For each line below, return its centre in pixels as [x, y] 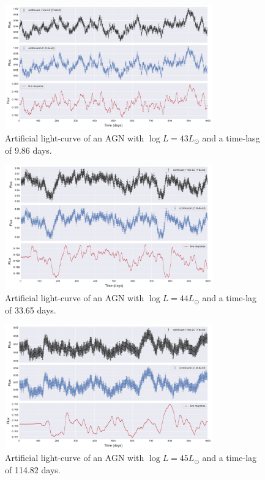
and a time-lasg [231, 137]
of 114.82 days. [33, 469]
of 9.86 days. [28, 150]
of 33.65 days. [31, 309]
